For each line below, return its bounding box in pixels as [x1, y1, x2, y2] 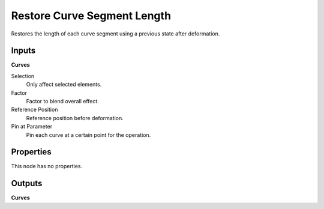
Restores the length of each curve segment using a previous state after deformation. [11, 30, 220, 37]
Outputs [11, 178, 43, 189]
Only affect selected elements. [26, 81, 102, 88]
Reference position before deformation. [26, 114, 124, 121]
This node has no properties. [11, 163, 83, 170]
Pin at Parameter [11, 123, 53, 130]
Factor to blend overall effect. [26, 98, 99, 105]
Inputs [11, 46, 36, 56]
